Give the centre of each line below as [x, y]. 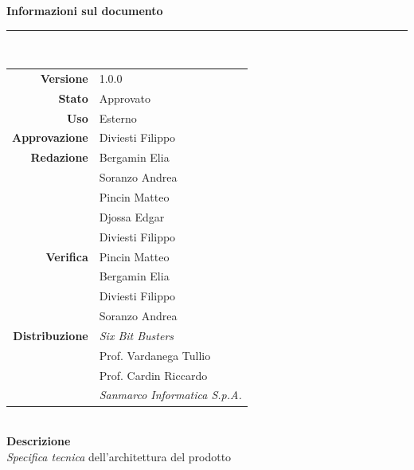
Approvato [125, 98]
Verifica [67, 256]
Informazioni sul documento [85, 10]
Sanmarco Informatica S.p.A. [170, 395]
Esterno [118, 117]
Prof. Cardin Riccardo [153, 375]
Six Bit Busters [137, 335]
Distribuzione [51, 335]
